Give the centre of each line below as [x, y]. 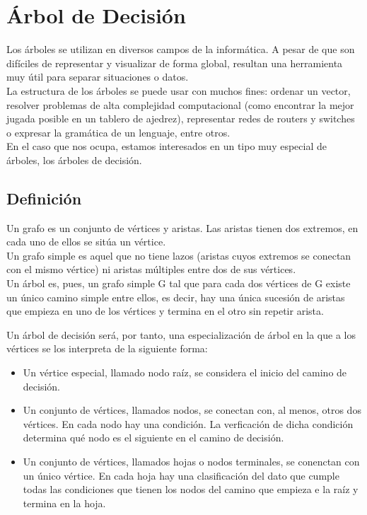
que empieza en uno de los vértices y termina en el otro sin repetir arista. [165, 311]
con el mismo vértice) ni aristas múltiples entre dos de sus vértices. [151, 269]
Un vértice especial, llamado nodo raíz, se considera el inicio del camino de [185, 372]
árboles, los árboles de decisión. [74, 160]
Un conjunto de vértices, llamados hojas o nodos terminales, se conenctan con [191, 461]
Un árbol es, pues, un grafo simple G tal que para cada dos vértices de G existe [179, 283]
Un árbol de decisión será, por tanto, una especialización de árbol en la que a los [181, 334]
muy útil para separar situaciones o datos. [98, 77]
